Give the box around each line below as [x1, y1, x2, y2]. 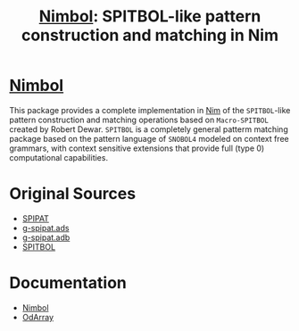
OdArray [21, 311, 54, 322]
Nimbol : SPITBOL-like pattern [38, 6, 262, 27]
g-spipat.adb [21, 232, 71, 243]
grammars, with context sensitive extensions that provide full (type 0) [9, 143, 265, 153]
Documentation [9, 273, 128, 294]
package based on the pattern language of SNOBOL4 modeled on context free [9, 133, 289, 144]
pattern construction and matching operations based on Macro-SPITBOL [9, 114, 270, 125]
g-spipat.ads [21, 222, 70, 233]
